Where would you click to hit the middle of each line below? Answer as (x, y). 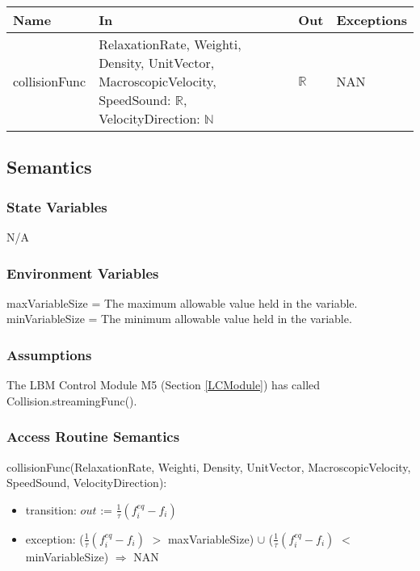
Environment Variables (83, 273)
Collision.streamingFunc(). (72, 400)
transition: (51, 509)
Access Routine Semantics (93, 437)
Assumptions (49, 354)
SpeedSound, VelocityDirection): (87, 483)
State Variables (57, 206)
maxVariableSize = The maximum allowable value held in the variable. (182, 302)
